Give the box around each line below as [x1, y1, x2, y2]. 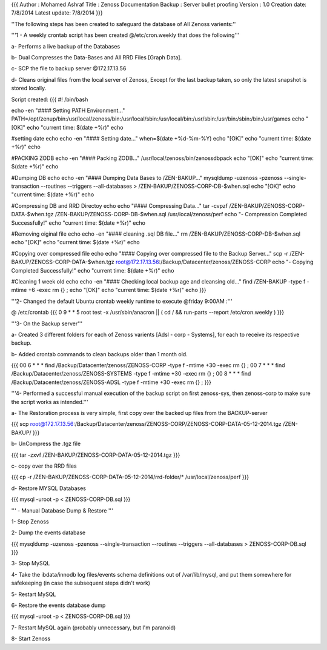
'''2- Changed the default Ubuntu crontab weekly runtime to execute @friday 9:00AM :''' [11, 297, 233, 305]
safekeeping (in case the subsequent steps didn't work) [11, 579, 151, 587]
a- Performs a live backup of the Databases [11, 42, 121, 50]
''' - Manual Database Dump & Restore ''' [11, 506, 113, 514]
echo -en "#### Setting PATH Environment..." [11, 107, 125, 114]
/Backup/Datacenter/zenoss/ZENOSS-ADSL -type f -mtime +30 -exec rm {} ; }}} [11, 379, 212, 386]
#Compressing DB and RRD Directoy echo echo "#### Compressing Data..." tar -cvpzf [11, 202, 228, 209]
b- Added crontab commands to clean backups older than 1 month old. [11, 350, 188, 357]
